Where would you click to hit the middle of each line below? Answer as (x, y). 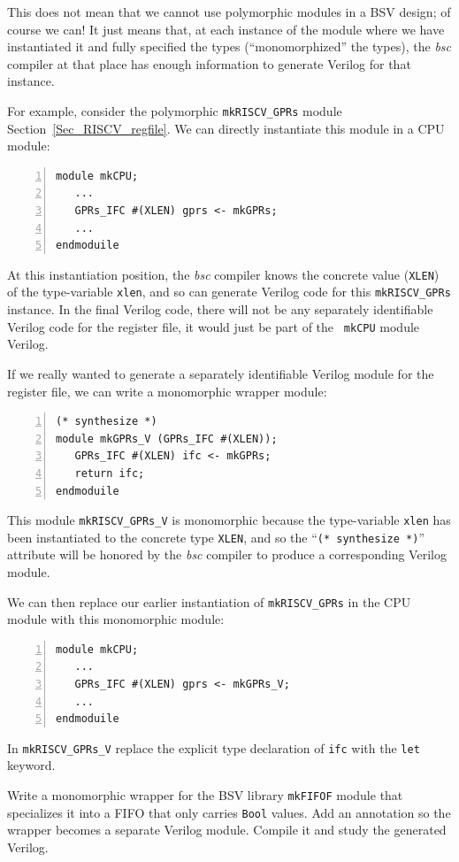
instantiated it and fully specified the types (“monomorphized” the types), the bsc (229, 46)
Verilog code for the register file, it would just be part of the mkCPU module (214, 326)
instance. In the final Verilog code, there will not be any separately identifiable (220, 309)
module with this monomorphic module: (116, 619)
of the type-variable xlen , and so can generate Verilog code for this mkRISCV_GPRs (229, 292)
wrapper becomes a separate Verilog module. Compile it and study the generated (227, 830)
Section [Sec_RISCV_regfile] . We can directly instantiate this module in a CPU (226, 128)
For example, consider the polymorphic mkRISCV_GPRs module (175, 110)
